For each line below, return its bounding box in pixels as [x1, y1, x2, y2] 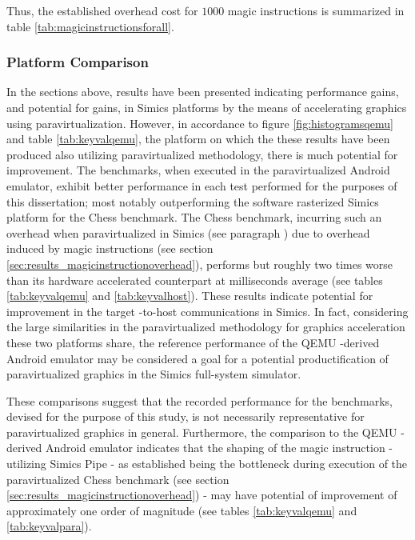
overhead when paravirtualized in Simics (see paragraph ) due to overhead [6, 224, 370, 241]
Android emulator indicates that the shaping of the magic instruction [46, 439, 385, 456]
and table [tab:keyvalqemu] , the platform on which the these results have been [6, 130, 390, 147]
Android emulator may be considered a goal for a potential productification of [6, 350, 389, 366]
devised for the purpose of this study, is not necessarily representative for [6, 408, 365, 425]
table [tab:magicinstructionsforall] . [6, 18, 174, 34]
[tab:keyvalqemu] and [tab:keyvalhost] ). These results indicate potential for [6, 287, 373, 304]
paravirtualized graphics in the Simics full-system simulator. [6, 366, 301, 382]
